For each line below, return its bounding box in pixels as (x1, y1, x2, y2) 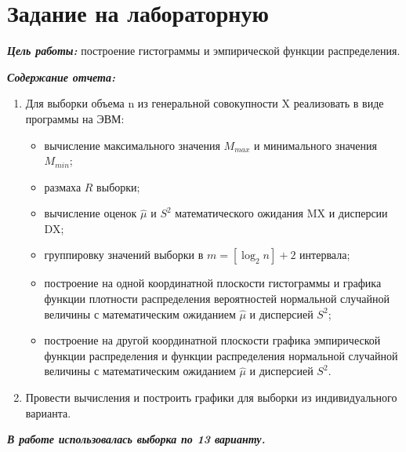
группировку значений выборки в (44, 246, 204, 263)
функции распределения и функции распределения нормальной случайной (44, 347, 398, 363)
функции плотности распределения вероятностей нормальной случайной (44, 290, 390, 307)
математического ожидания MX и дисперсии (175, 205, 388, 221)
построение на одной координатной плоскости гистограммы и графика (44, 275, 382, 291)
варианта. (25, 404, 71, 421)
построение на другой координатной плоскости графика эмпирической (44, 332, 381, 348)
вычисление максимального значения (44, 137, 220, 153)
